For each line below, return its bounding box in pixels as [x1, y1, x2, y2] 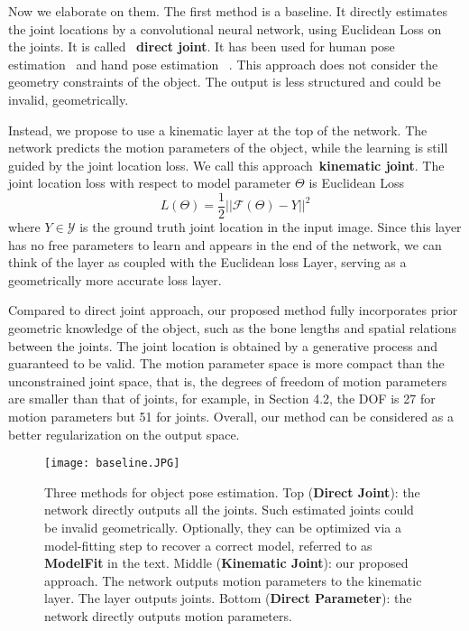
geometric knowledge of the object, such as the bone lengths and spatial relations [8, 318, 457, 337]
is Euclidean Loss [308, 173, 405, 192]
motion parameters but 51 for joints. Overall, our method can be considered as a [8, 406, 455, 425]
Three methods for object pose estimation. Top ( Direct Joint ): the [44, 482, 420, 501]
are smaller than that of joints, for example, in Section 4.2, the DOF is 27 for [8, 389, 436, 408]
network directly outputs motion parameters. [44, 606, 292, 625]
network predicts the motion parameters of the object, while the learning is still [8, 138, 448, 157]
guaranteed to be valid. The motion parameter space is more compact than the [8, 354, 445, 373]
